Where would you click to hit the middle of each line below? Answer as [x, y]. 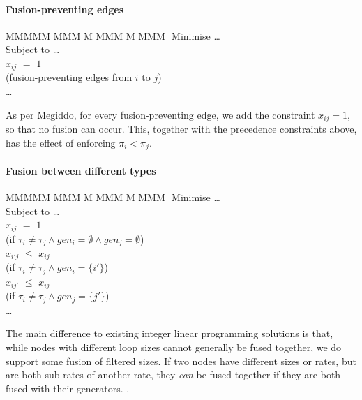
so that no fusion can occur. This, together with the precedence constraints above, [181, 129]
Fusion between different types [81, 170]
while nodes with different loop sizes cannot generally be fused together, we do [174, 347]
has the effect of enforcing [61, 142]
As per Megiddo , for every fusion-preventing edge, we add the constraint [160, 114]
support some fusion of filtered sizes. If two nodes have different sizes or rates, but [181, 361]
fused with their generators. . [68, 388]
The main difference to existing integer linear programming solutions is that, [169, 333]
